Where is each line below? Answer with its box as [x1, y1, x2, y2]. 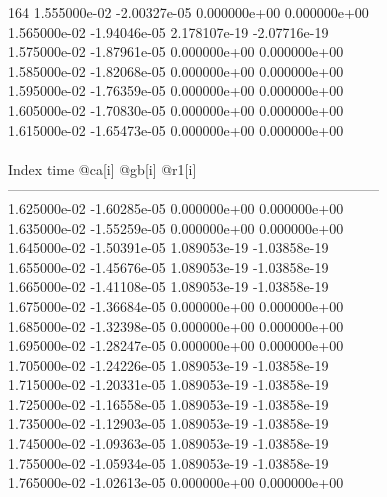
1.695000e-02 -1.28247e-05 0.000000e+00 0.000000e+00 [8, 335, 344, 356]
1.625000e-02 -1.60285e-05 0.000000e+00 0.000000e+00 [8, 197, 344, 218]
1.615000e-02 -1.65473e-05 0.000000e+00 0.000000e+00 [8, 119, 344, 140]
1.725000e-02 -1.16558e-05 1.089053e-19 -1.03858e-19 [8, 393, 329, 414]
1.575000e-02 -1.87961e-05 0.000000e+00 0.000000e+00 [8, 41, 344, 62]
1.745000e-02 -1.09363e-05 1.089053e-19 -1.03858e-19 [8, 433, 329, 454]
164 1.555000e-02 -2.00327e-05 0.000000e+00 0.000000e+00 [8, 2, 369, 22]
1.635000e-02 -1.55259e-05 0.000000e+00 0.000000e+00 [8, 217, 344, 238]
